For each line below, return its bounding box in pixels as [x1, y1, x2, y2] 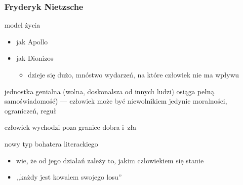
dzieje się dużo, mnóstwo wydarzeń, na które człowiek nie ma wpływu [28, 70, 239, 79]
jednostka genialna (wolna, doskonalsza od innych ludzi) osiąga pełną [4, 86, 214, 96]
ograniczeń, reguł [4, 105, 56, 115]
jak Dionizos [16, 53, 54, 63]
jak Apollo [16, 36, 48, 46]
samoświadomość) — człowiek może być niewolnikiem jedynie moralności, [4, 96, 227, 106]
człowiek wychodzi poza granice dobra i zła [4, 122, 136, 132]
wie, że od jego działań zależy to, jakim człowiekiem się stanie [16, 155, 204, 165]
